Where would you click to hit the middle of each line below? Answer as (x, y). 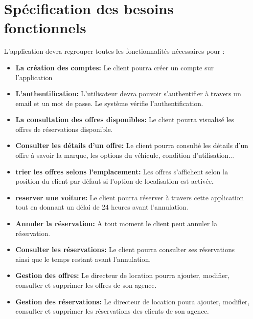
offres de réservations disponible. (64, 129)
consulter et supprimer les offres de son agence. (86, 285)
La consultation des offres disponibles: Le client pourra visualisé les (125, 119)
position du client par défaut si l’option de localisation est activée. (115, 181)
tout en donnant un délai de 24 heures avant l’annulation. (102, 207)
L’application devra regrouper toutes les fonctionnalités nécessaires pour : (114, 51)
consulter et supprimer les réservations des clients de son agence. (112, 311)
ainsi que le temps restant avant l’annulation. (83, 259)
